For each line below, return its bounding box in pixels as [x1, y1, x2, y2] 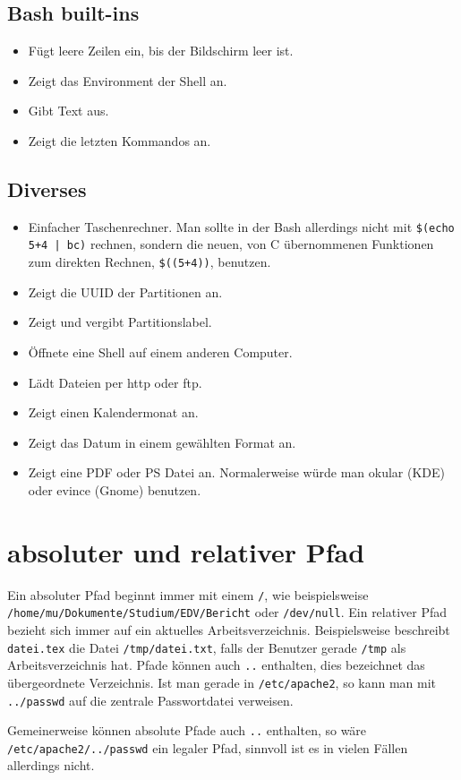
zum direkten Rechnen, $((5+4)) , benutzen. [28, 253, 271, 271]
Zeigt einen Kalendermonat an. [28, 403, 199, 422]
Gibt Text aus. [28, 101, 109, 120]
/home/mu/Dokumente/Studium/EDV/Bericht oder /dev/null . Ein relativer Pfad [7, 603, 448, 621]
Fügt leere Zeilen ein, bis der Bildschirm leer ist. [28, 41, 294, 60]
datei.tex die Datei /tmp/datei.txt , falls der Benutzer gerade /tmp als [7, 638, 406, 656]
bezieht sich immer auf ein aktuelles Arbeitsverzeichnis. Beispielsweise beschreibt [7, 620, 450, 639]
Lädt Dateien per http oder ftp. [28, 373, 202, 391]
